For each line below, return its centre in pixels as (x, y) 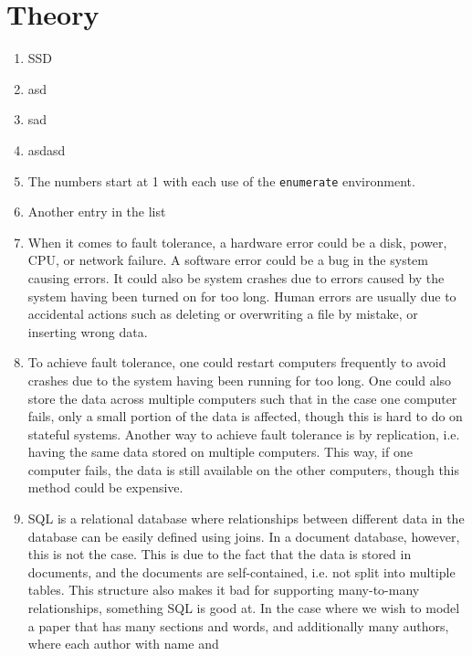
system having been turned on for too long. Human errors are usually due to (242, 296)
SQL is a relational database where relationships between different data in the (246, 518)
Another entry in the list (97, 212)
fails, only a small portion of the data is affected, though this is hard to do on (245, 416)
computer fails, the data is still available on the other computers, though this (244, 469)
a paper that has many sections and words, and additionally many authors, (238, 625)
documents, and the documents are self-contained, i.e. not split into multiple (241, 571)
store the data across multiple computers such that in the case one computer (242, 398)
